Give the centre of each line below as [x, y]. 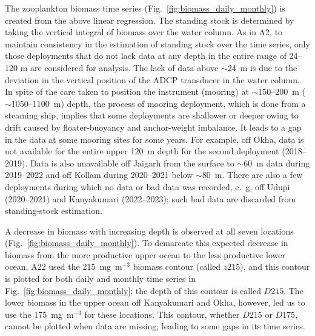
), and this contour [275, 266]
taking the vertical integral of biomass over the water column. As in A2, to [144, 32]
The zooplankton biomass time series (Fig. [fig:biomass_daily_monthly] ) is [145, 8]
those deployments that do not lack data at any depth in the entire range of [146, 56]
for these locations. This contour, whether [162, 314]
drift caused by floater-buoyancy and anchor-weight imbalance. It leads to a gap [153, 127]
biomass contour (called [177, 266]
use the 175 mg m [39, 314]
